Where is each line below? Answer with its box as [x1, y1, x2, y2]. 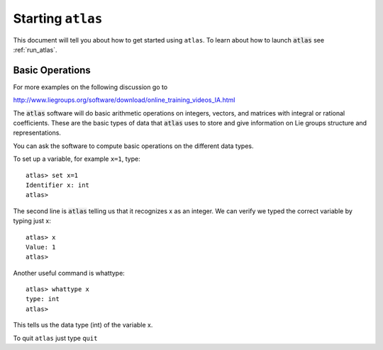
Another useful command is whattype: [13, 269, 126, 277]
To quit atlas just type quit [13, 334, 98, 342]
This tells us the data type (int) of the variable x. [13, 321, 153, 329]
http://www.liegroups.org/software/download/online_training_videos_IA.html [13, 96, 235, 104]
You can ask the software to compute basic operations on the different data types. [13, 142, 254, 150]
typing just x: [13, 217, 51, 225]
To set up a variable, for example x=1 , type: [13, 154, 141, 163]
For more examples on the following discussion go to [13, 82, 168, 91]
